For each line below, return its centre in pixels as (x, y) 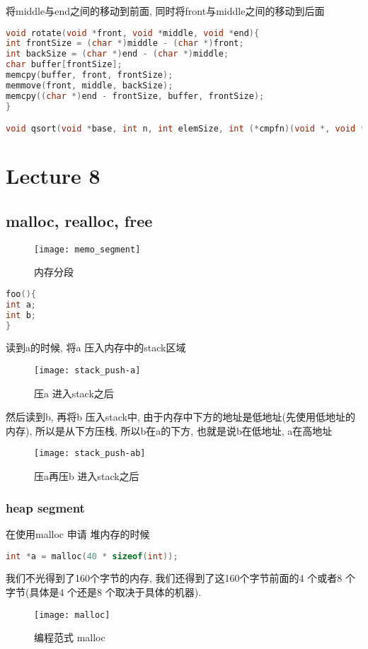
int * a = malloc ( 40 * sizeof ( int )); (92, 556)
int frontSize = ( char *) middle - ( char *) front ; (125, 43)
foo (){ (21, 294)
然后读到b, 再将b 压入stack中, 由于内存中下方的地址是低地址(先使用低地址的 (180, 417)
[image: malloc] (72, 615)
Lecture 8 (53, 176)
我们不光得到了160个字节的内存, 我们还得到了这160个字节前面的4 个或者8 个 (180, 578)
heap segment (45, 507)
